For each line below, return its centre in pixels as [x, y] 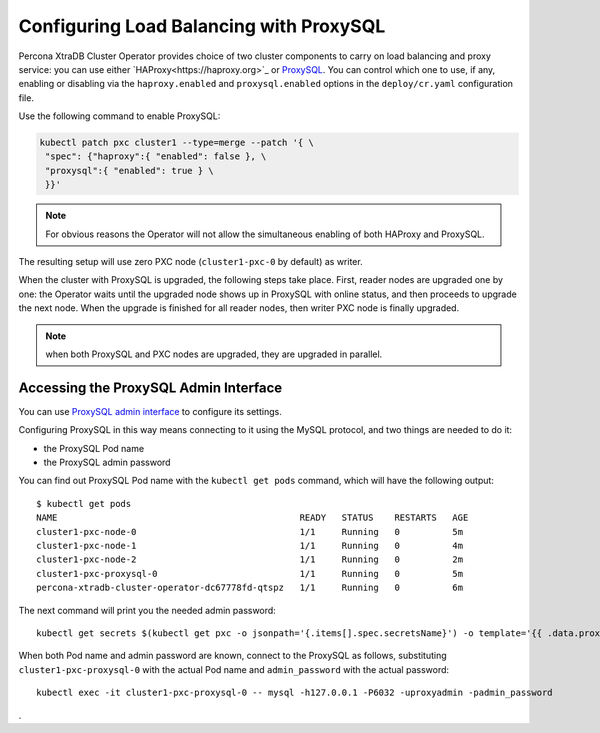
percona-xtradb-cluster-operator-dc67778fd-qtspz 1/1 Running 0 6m [250, 588]
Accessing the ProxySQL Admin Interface [150, 387]
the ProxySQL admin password [107, 462]
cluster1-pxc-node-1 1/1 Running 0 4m [250, 546]
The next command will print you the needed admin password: [147, 610]
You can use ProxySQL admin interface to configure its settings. [150, 411]
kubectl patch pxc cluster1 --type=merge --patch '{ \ [176, 143]
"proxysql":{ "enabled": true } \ [129, 170]
